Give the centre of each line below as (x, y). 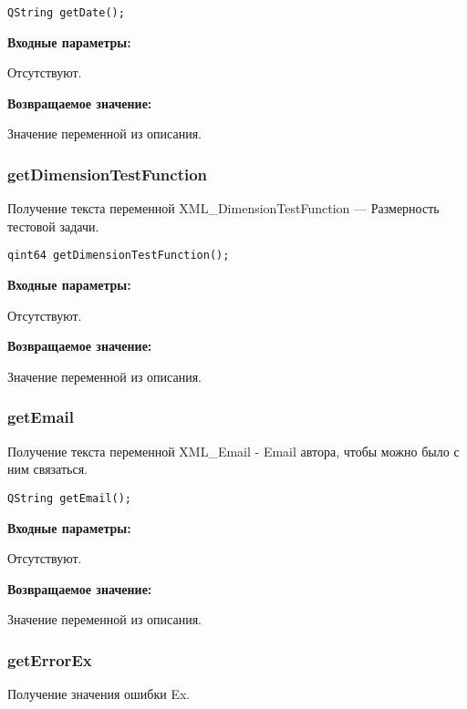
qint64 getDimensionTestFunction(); (119, 256)
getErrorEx (50, 659)
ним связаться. (48, 469)
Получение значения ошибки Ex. (99, 694)
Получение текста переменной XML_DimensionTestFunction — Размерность (223, 208)
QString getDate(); (66, 13)
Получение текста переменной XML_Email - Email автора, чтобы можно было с (233, 451)
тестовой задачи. (53, 226)
